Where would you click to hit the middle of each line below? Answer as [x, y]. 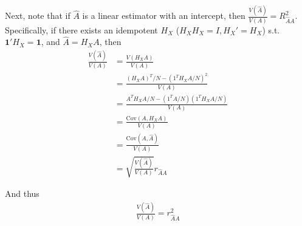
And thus [22, 193]
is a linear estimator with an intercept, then [164, 15]
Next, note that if [38, 15]
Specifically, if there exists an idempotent [81, 29]
